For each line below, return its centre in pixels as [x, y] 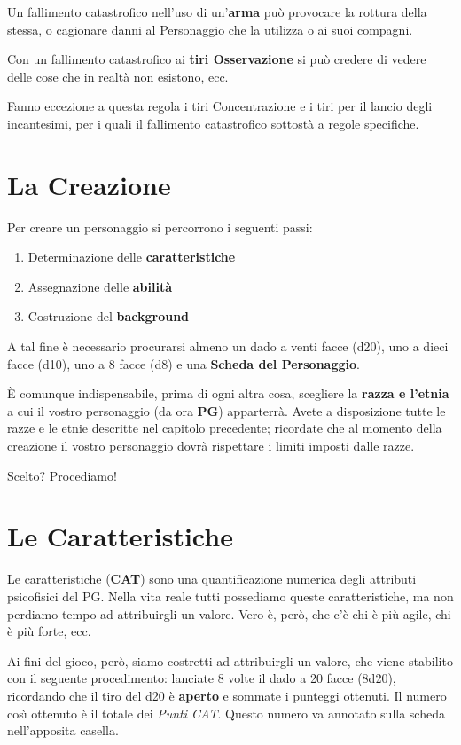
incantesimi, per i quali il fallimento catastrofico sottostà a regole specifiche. [213, 123]
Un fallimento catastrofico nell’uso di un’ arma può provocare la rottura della [217, 12]
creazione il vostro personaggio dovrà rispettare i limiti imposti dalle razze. [211, 446]
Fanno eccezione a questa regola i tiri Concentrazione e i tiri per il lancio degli [220, 106]
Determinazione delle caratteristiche [132, 257]
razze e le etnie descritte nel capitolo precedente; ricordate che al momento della [225, 428]
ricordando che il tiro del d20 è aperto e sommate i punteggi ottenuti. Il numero [227, 695]
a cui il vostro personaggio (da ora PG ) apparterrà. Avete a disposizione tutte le [227, 410]
